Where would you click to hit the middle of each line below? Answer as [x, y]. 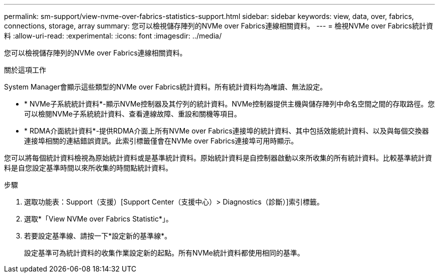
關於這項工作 [25, 70]
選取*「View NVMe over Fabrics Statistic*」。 [98, 219]
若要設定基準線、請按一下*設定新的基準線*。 [98, 236]
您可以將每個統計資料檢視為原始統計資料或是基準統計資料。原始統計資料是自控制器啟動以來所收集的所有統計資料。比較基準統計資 [218, 158]
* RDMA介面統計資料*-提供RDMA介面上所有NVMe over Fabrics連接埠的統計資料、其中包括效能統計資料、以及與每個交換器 [227, 131]
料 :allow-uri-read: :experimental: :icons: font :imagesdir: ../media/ [113, 36]
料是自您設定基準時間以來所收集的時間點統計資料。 [88, 168]
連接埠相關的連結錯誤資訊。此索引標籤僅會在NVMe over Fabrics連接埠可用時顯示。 [161, 141]
